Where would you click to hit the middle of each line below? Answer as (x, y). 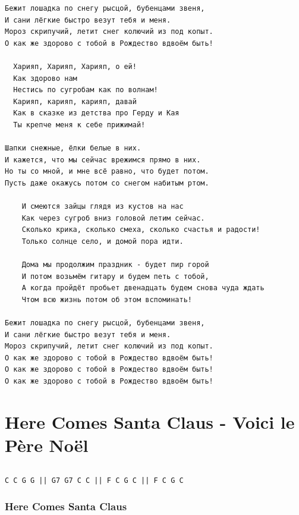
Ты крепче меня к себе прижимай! (79, 125)
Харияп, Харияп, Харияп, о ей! (75, 66)
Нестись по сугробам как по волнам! (86, 90)
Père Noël (47, 445)
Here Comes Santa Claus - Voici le (150, 421)
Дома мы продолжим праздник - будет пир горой (115, 265)
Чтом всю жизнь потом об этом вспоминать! (107, 299)
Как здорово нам (45, 78)
